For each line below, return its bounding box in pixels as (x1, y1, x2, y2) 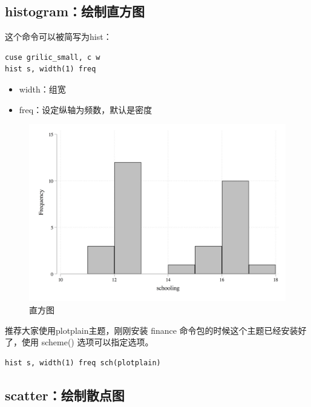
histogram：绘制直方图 (5, 2, 145, 21)
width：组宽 (19, 82, 66, 95)
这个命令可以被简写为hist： (5, 30, 112, 43)
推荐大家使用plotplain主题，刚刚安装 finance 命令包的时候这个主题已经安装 (5, 324, 298, 336)
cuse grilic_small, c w (5, 53, 100, 62)
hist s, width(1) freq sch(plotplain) (5, 358, 161, 367)
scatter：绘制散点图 (5, 385, 125, 404)
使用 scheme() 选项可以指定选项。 (21, 336, 154, 348)
